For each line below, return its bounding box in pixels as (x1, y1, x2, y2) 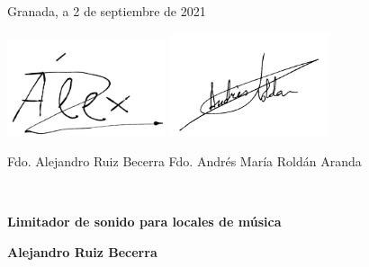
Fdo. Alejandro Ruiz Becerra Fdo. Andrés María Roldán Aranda (7, 151, 362, 170)
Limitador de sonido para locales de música (7, 211, 282, 230)
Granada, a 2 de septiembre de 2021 (7, 2, 206, 20)
